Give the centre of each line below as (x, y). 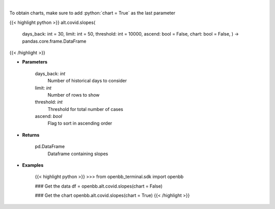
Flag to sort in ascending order (80, 123)
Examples (33, 165)
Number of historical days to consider (87, 81)
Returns (31, 135)
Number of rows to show (74, 95)
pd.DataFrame (50, 146)
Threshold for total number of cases (85, 109)
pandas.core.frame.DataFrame (54, 41)
